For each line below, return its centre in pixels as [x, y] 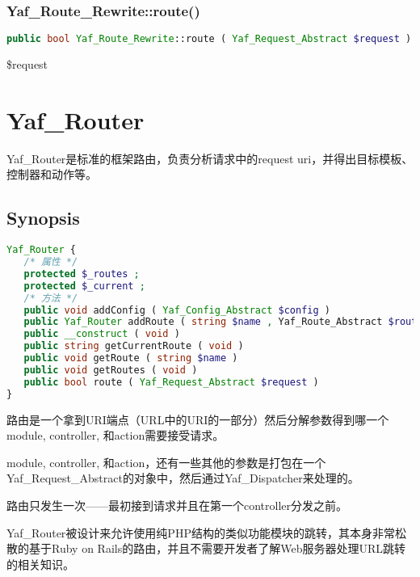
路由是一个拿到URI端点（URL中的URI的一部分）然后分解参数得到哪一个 [198, 419]
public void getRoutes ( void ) [111, 370]
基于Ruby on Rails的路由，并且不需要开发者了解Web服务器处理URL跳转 [217, 548]
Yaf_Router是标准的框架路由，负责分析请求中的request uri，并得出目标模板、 [210, 158]
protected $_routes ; [82, 274]
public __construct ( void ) [102, 334]
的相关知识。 [40, 564]
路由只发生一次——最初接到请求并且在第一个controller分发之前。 [177, 505]
